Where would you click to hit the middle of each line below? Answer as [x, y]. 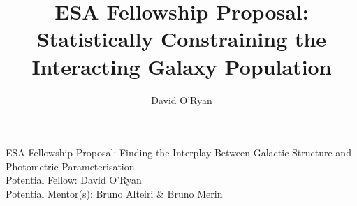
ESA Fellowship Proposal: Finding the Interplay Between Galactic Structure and [178, 153]
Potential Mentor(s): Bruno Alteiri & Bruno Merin [114, 193]
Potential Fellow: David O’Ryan [74, 180]
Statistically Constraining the [182, 39]
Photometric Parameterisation [70, 166]
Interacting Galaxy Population [182, 66]
